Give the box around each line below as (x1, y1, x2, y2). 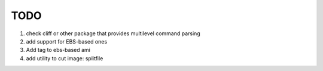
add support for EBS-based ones (26, 38, 108, 45)
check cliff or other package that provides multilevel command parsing (26, 30, 200, 37)
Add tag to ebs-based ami (26, 47, 91, 54)
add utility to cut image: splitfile (26, 54, 103, 62)
